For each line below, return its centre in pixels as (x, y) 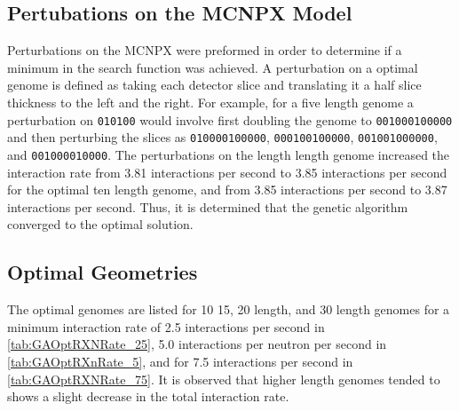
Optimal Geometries (103, 272)
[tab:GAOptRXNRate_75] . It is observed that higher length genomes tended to (224, 379)
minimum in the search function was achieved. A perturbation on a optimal (213, 67)
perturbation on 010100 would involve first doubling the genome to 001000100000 (230, 119)
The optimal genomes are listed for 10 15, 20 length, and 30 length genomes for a (229, 309)
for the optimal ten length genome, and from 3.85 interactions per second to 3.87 (227, 190)
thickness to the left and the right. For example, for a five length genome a (210, 102)
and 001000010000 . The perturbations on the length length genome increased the (229, 154)
